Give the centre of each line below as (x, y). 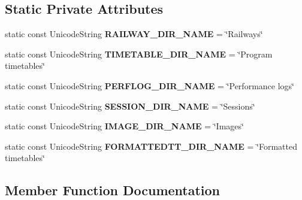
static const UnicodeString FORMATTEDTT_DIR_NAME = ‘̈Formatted (151, 146)
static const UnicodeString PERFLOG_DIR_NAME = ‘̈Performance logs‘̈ (150, 85)
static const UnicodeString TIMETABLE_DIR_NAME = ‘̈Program (139, 54)
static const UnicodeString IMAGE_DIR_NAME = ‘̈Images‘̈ (124, 126)
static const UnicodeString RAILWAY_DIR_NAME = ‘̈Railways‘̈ (134, 34)
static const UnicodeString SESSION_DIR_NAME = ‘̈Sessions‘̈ (130, 106)
